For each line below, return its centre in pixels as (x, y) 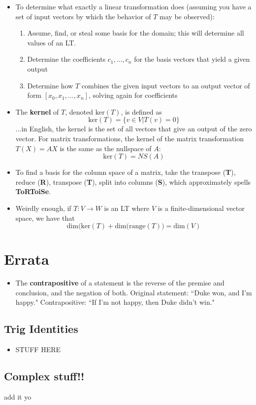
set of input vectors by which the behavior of (83, 16)
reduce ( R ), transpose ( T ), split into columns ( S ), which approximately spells (133, 182)
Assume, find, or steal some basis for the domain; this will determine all (136, 33)
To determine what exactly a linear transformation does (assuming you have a (133, 6)
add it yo (18, 397)
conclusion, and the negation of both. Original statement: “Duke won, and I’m (134, 292)
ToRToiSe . (33, 191)
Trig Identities (41, 329)
